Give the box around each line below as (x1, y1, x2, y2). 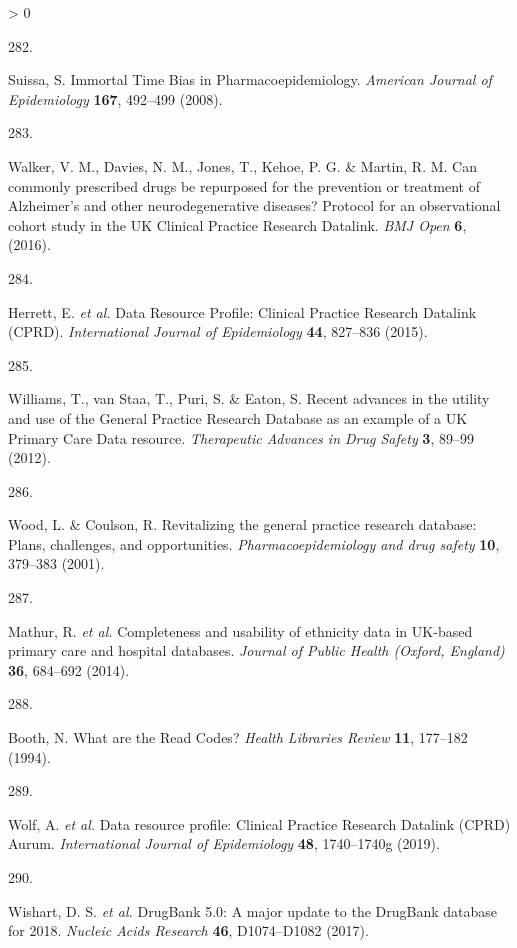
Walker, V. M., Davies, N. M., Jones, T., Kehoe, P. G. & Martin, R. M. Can (8, 155, 477, 176)
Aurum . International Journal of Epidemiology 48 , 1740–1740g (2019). (8, 833, 440, 854)
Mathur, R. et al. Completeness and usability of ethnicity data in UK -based (8, 620, 473, 641)
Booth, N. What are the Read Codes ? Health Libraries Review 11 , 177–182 (8, 727, 468, 748)
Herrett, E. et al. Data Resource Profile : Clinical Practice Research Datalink (8, 301, 477, 322)
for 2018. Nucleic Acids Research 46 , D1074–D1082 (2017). (8, 920, 369, 941)
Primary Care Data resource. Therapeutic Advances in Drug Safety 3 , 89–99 (8, 427, 474, 448)
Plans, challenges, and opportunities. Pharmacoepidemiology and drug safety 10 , (8, 533, 500, 554)
